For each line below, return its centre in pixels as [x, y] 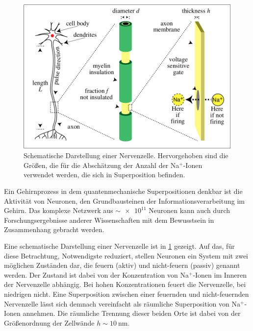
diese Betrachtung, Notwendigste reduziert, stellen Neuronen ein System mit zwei [126, 255]
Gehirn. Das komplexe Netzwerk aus [59, 210]
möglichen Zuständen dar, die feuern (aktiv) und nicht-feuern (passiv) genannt [122, 265]
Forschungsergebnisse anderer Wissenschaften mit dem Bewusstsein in [109, 220]
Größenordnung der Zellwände [49, 322]
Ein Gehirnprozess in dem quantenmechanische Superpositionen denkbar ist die [123, 191]
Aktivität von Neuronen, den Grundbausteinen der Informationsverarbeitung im [124, 201]
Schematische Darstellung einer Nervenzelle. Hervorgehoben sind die [126, 155]
